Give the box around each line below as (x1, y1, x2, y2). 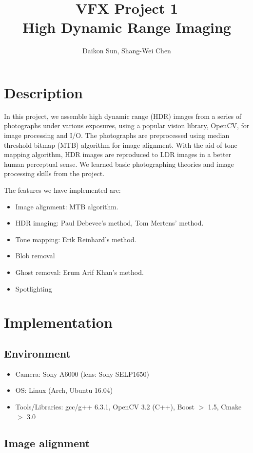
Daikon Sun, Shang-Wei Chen (82, 45, 171, 56)
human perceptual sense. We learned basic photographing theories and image (4, 159, 234, 169)
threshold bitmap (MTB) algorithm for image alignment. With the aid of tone (4, 139, 237, 150)
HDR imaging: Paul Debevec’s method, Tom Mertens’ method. (15, 218, 204, 228)
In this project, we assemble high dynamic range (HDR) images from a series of (4, 111, 242, 121)
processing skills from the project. (4, 168, 105, 179)
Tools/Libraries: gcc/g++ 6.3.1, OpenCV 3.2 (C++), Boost (15, 401, 195, 411)
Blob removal (15, 250, 55, 261)
